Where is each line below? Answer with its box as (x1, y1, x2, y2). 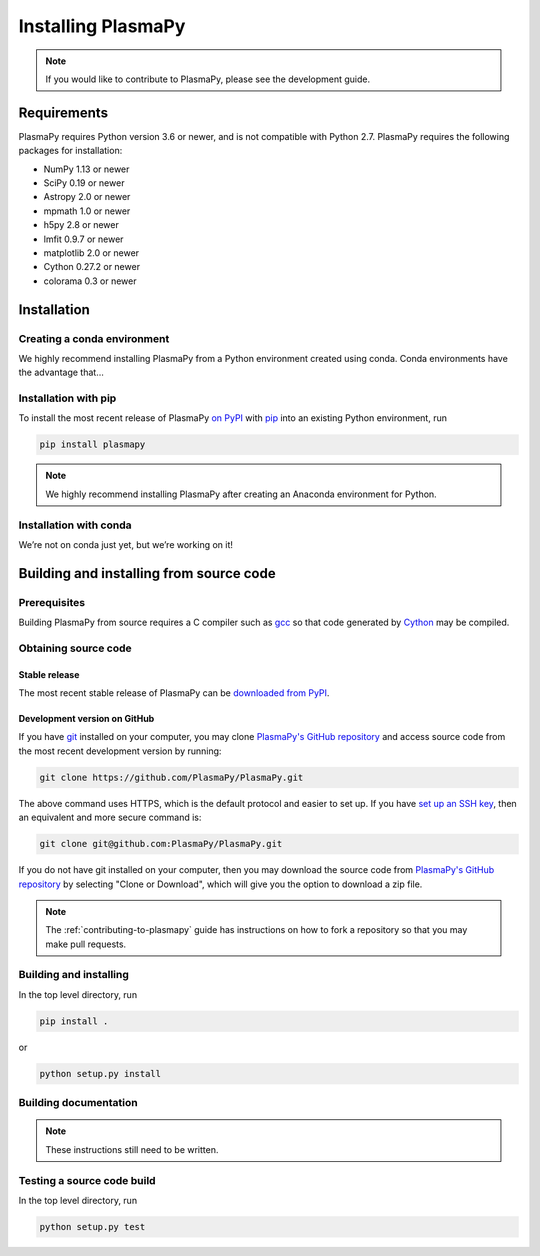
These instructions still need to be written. (45, 1143, 219, 1155)
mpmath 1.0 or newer (43, 205, 131, 217)
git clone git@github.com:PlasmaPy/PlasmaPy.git (39, 838, 283, 850)
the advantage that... (18, 366, 104, 379)
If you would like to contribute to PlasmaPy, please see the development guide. (45, 73, 371, 85)
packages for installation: (18, 145, 123, 157)
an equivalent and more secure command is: (18, 811, 202, 824)
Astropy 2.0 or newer (43, 191, 131, 203)
